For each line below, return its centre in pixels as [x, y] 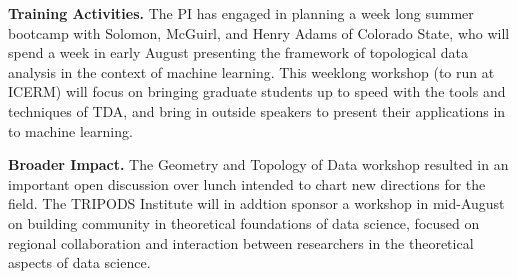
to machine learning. [70, 130]
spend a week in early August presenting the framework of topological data [238, 52]
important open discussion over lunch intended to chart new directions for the [247, 183]
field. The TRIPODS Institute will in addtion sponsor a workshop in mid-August [256, 203]
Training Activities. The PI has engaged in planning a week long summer [241, 13]
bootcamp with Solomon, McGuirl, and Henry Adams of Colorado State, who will [259, 32]
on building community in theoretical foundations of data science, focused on [244, 222]
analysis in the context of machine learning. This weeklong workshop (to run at [251, 71]
